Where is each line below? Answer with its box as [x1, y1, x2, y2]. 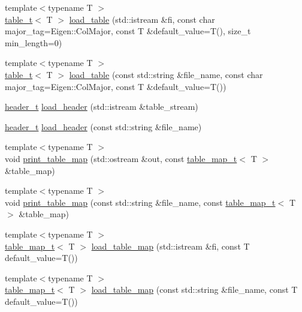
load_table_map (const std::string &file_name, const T [91, 283, 298, 296]
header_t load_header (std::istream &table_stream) [5, 100, 198, 113]
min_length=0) [5, 36, 62, 49]
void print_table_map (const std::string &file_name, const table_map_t [5, 196, 276, 208]
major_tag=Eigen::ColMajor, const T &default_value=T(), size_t [5, 25, 251, 37]
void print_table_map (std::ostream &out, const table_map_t [5, 152, 237, 164]
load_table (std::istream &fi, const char [69, 13, 215, 25]
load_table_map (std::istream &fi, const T [91, 239, 250, 252]
